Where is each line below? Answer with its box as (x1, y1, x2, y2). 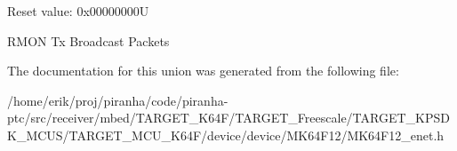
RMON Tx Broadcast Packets (7, 31, 170, 50)
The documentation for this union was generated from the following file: (7, 61, 399, 80)
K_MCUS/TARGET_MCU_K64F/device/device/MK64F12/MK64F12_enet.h (7, 125, 445, 144)
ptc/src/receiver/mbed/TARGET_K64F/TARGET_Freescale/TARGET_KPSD (7, 108, 450, 127)
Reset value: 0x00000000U (7, 2, 149, 20)
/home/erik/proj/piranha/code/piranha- (7, 91, 228, 109)
